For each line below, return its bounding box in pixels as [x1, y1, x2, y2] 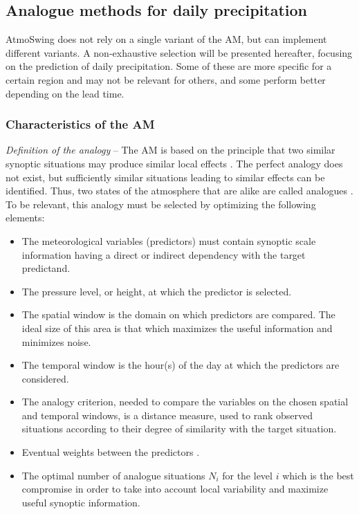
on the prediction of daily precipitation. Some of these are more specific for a [6, 59, 332, 73]
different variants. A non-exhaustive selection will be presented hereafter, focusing [6, 45, 353, 59]
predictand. [21, 261, 71, 275]
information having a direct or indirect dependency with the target [21, 247, 306, 261]
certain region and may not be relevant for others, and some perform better [6, 72, 326, 86]
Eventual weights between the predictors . [21, 445, 200, 459]
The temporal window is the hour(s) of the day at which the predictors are [21, 358, 340, 372]
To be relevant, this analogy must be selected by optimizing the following [6, 196, 316, 211]
